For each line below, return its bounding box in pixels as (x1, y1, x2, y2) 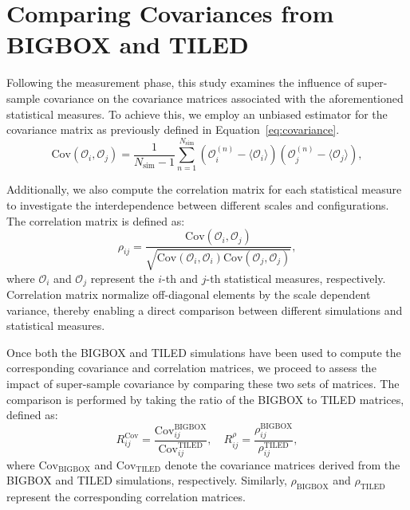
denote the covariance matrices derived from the (164, 456, 400, 473)
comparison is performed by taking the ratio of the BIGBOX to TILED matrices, (6, 390, 404, 407)
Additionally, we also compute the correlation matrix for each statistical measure (6, 181, 402, 198)
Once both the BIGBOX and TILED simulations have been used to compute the (6, 343, 401, 360)
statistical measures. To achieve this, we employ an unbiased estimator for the (6, 105, 388, 122)
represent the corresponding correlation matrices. (6, 488, 246, 505)
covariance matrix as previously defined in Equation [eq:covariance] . (6, 121, 340, 138)
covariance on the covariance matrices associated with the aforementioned (43, 89, 404, 106)
